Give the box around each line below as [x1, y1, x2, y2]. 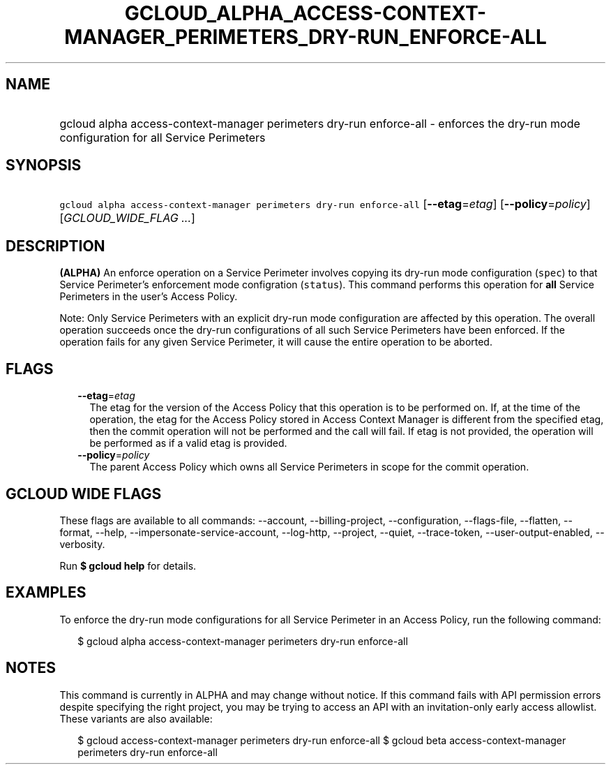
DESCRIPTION [6, 237, 105, 255]
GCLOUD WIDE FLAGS [6, 484, 162, 503]
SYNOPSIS [6, 156, 82, 175]
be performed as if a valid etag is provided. [89, 437, 287, 450]
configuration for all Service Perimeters [59, 130, 266, 145]
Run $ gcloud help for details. [59, 559, 197, 572]
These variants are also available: [59, 712, 213, 725]
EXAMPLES [6, 584, 86, 602]
